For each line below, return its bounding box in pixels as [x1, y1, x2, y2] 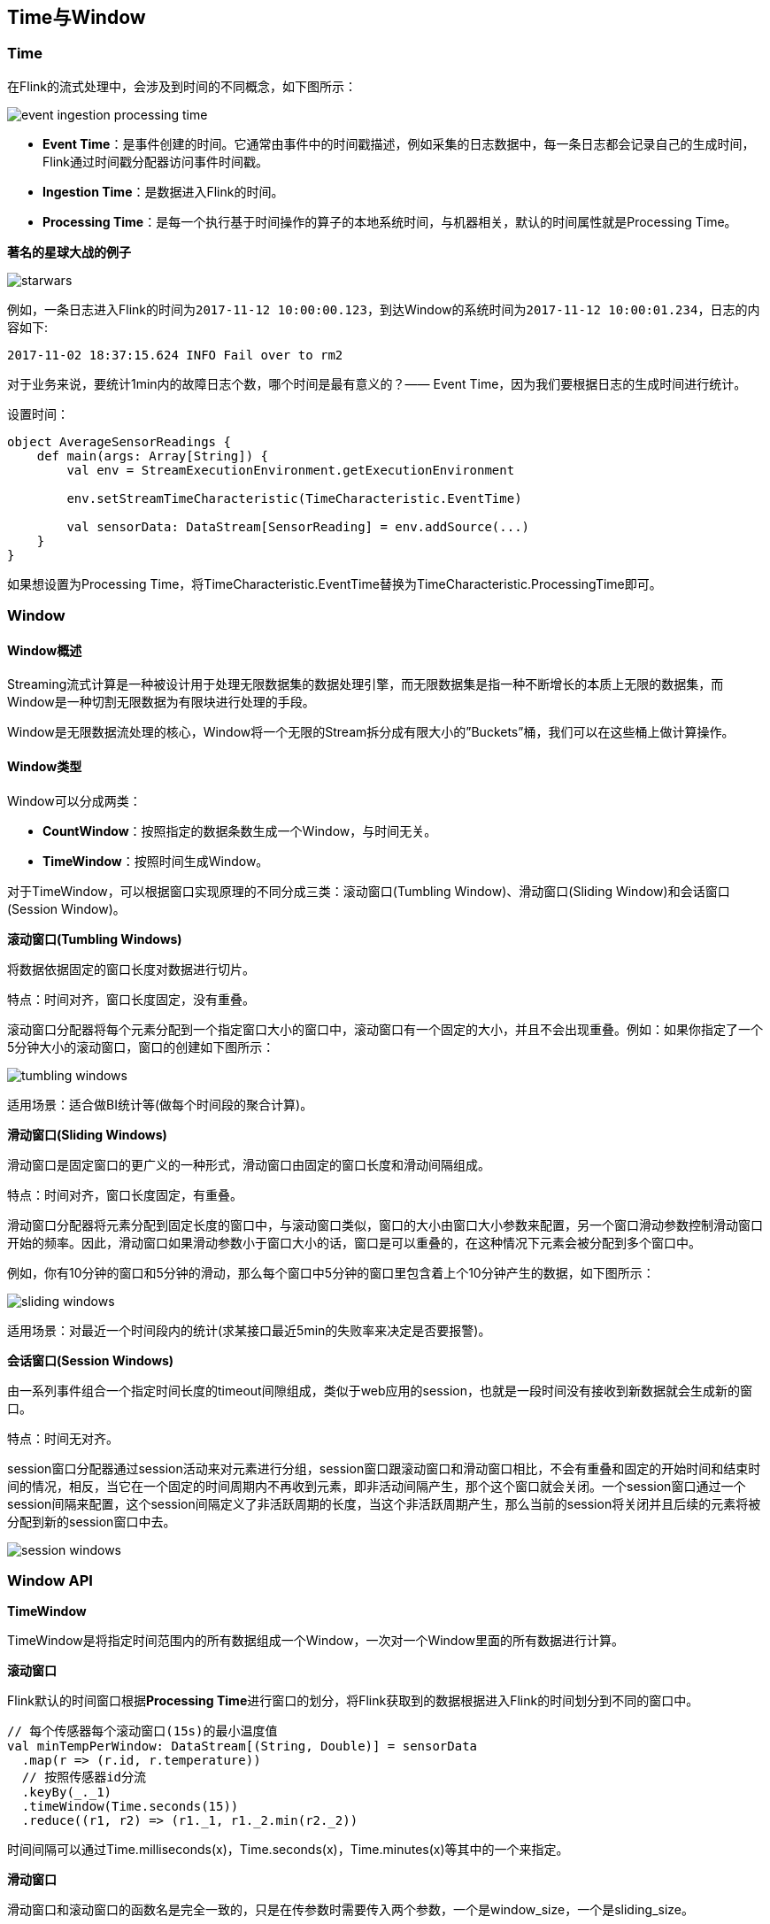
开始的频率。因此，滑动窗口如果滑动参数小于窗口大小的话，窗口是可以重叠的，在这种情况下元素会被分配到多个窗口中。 [7, 1234, 701, 1250]
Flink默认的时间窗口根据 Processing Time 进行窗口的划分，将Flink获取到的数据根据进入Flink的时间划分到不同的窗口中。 [7, 1693, 699, 1709]
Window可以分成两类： [7, 792, 142, 808]
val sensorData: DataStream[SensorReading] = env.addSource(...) [66, 519, 530, 534]
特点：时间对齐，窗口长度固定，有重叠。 [7, 1186, 243, 1202]
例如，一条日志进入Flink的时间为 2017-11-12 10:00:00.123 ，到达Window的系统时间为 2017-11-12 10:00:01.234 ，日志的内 [7, 301, 760, 317]
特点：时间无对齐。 [7, 1430, 119, 1446]
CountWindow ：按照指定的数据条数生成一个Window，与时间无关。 [42, 823, 437, 838]
